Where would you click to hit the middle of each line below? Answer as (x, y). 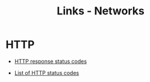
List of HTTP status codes (47, 72)
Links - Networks (101, 11)
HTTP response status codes (51, 61)
